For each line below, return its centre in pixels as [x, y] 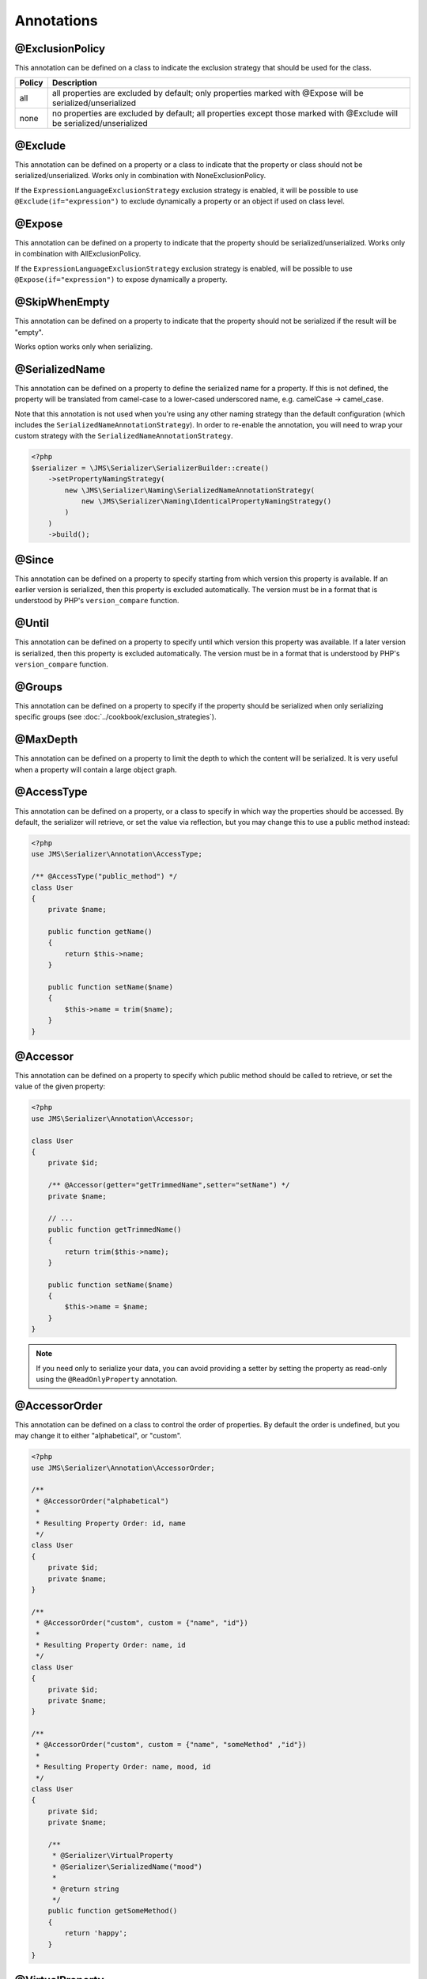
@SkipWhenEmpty [62, 302]
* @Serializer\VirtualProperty [113, 1856]
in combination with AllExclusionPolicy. [78, 254]
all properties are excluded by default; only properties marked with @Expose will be [208, 93]
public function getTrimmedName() [115, 1229]
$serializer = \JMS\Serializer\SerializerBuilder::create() [150, 468]
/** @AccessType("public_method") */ [104, 876]
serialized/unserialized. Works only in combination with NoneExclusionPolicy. [140, 176]
